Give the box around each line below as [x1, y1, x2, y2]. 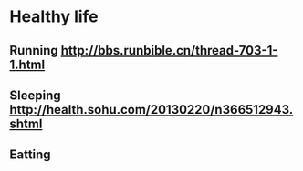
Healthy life [9, 6, 99, 27]
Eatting [9, 147, 52, 163]
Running [9, 43, 59, 58]
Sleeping [9, 87, 61, 103]
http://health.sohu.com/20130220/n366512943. [9, 102, 294, 117]
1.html [9, 56, 46, 72]
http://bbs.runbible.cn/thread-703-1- [60, 43, 278, 58]
